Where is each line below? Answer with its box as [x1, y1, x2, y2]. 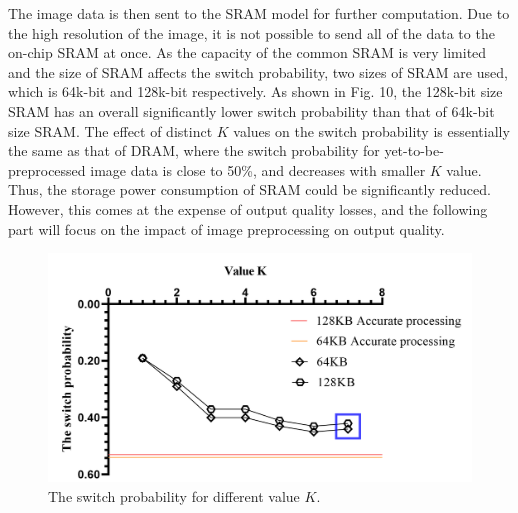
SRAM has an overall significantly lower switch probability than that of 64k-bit [8, 100, 495, 121]
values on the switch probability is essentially [233, 120, 510, 141]
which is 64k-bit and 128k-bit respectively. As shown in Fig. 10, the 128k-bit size [8, 81, 503, 102]
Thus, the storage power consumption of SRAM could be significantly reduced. [8, 179, 491, 200]
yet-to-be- [384, 140, 444, 161]
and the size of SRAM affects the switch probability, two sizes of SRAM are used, [8, 61, 508, 82]
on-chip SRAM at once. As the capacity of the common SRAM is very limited [8, 42, 487, 63]
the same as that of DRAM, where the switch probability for [8, 140, 380, 161]
